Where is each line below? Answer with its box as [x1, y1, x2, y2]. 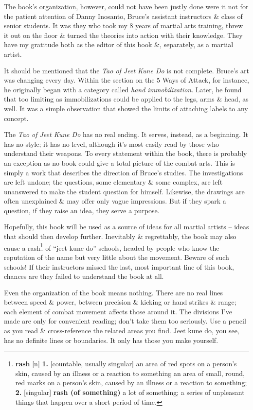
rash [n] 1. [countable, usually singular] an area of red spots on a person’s [15, 359, 237, 369]
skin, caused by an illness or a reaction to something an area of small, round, [15, 368, 245, 378]
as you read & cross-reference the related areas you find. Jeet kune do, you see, [4, 325, 239, 336]
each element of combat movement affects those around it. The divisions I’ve [4, 306, 232, 316]
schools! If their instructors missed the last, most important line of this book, [4, 261, 234, 272]
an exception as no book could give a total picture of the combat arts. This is [4, 157, 235, 168]
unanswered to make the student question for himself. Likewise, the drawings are [4, 186, 245, 196]
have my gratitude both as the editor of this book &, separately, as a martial [4, 39, 234, 50]
